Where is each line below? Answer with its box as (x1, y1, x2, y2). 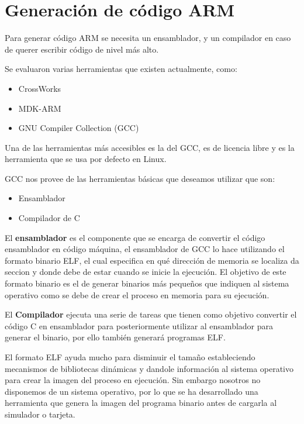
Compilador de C (18, 212, 80, 224)
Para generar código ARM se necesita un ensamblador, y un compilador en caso (5, 32, 291, 44)
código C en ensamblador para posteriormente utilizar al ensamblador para (5, 319, 274, 332)
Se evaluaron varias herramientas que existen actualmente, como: (5, 63, 237, 75)
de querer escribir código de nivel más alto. (5, 43, 159, 55)
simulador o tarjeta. (5, 408, 75, 420)
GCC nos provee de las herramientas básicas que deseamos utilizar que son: (5, 172, 275, 184)
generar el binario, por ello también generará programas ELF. (5, 331, 226, 343)
